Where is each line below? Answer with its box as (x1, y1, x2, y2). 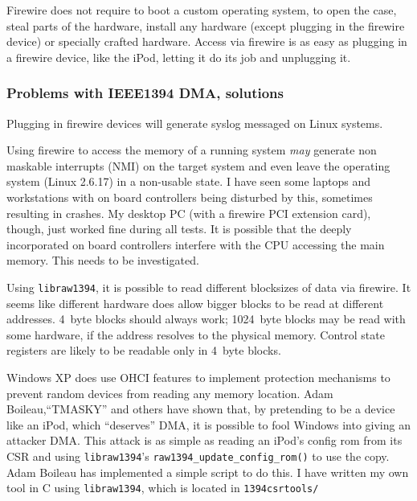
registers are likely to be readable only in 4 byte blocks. (6, 342, 281, 359)
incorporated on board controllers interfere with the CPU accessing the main (6, 236, 385, 253)
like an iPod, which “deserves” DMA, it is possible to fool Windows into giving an (6, 416, 411, 433)
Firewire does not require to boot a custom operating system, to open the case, (6, 2, 397, 18)
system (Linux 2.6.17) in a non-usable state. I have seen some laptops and (6, 173, 370, 190)
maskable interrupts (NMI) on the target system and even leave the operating (6, 157, 390, 174)
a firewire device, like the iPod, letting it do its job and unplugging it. (6, 48, 351, 65)
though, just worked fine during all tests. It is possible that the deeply (6, 220, 352, 237)
